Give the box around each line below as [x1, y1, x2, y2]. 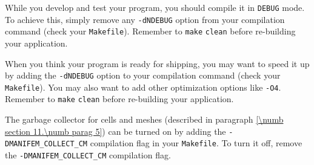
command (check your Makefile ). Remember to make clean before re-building [5, 25, 296, 37]
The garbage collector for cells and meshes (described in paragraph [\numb [5, 113, 284, 126]
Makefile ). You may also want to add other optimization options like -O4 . [5, 80, 281, 93]
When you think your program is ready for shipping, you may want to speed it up [5, 57, 310, 70]
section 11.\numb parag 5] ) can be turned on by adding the [5, 125, 226, 137]
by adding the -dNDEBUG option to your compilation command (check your [5, 69, 281, 82]
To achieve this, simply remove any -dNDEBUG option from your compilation [5, 13, 285, 25]
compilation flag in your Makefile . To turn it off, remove [90, 137, 302, 149]
